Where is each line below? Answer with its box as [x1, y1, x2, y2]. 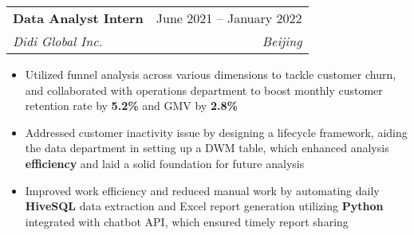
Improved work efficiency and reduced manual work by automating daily [25, 182, 380, 198]
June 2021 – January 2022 [156, 9, 302, 27]
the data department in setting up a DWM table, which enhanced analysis [25, 139, 389, 156]
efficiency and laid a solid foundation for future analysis [25, 155, 305, 171]
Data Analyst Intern [13, 9, 144, 27]
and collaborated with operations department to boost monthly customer [25, 81, 383, 98]
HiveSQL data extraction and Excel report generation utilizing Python [25, 198, 384, 214]
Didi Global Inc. [13, 32, 103, 50]
